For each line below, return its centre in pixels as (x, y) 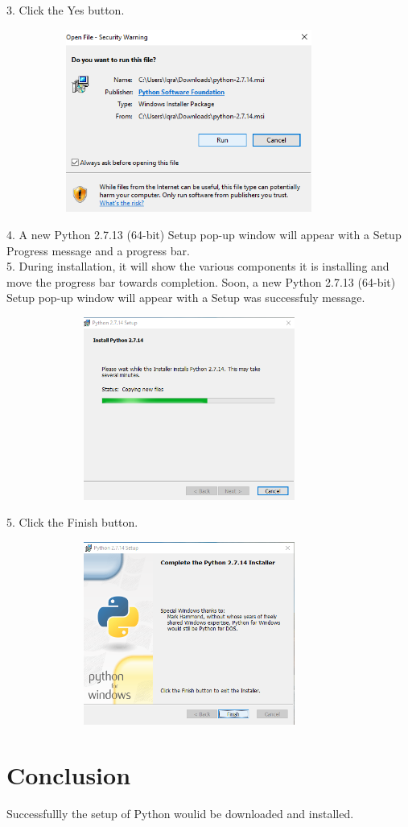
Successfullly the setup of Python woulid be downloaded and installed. (180, 814)
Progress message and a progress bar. (98, 250)
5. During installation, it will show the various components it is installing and (198, 266)
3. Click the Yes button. (66, 10)
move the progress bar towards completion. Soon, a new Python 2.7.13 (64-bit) (201, 281)
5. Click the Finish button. (72, 522)
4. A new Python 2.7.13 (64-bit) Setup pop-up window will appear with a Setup (204, 234)
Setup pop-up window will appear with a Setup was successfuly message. (186, 298)
